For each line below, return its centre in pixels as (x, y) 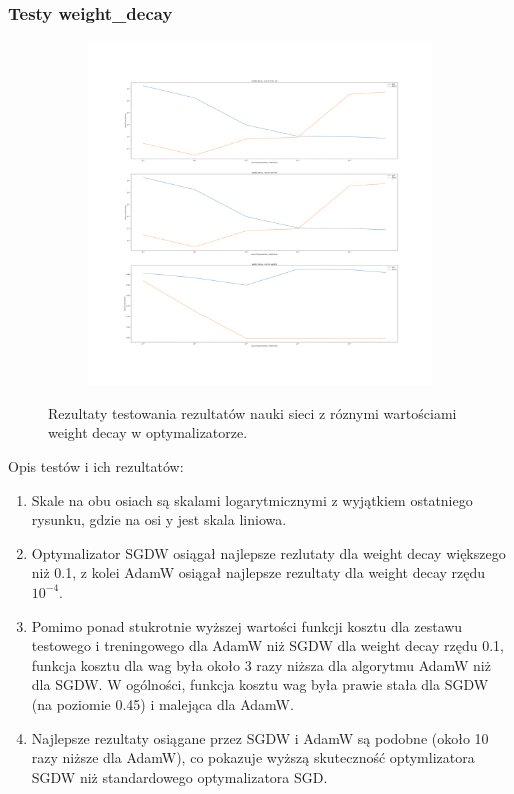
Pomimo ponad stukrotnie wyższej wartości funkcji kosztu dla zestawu (247, 625)
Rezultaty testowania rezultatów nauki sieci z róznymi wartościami (252, 412)
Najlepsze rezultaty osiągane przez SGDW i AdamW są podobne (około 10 (260, 737)
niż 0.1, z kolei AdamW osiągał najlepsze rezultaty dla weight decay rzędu (258, 572)
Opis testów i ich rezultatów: (96, 466)
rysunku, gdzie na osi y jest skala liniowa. (159, 519)
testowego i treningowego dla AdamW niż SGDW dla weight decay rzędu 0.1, (267, 645)
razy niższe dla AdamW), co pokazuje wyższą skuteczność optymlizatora (253, 757)
